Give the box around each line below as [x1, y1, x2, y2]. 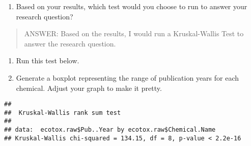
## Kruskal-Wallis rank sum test [4, 109, 121, 116]
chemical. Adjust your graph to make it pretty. [16, 82, 162, 93]
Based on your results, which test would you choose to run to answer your [16, 1, 247, 11]
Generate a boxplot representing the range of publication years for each [16, 72, 239, 83]
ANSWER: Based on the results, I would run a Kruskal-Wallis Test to [24, 28, 244, 39]
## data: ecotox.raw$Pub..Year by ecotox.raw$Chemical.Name [4, 126, 216, 134]
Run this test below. [16, 55, 79, 66]
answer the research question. [24, 38, 116, 48]
